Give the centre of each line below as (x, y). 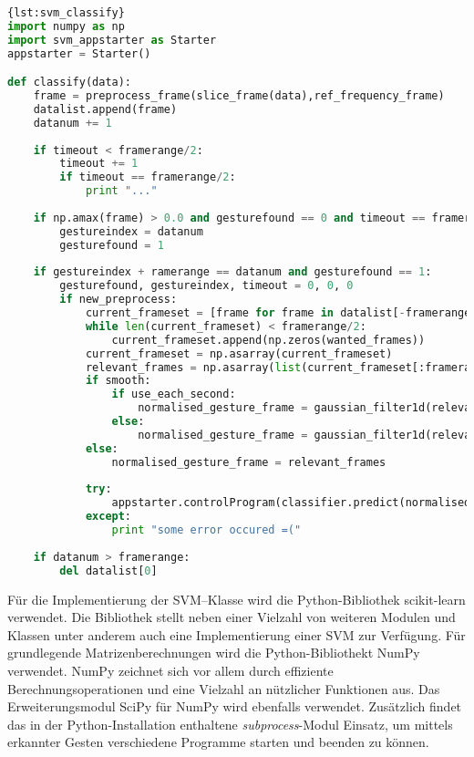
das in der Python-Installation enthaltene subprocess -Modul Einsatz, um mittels (230, 724)
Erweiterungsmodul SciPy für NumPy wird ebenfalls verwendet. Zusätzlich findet (235, 706)
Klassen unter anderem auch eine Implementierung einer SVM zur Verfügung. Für (237, 634)
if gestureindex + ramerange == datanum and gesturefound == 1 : (232, 272)
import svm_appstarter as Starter (112, 40)
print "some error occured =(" (206, 530)
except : (108, 517)
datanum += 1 (72, 123)
